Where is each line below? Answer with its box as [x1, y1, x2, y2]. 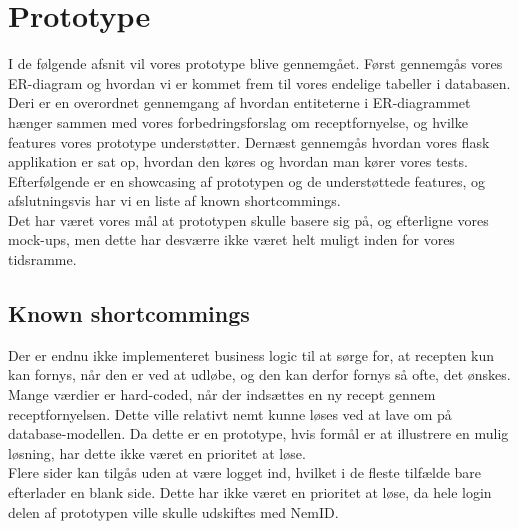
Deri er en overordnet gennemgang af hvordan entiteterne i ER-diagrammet [8, 92, 471, 113]
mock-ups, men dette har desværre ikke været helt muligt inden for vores [8, 229, 455, 250]
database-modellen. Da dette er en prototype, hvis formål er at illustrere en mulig [8, 423, 509, 444]
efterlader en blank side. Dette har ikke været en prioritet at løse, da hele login [8, 482, 492, 503]
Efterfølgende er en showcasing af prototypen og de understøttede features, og [8, 170, 486, 191]
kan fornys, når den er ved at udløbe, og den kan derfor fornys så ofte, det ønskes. [8, 364, 511, 385]
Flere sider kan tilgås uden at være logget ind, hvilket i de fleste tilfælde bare [8, 462, 482, 483]
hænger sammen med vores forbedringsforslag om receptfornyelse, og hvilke [8, 111, 468, 132]
